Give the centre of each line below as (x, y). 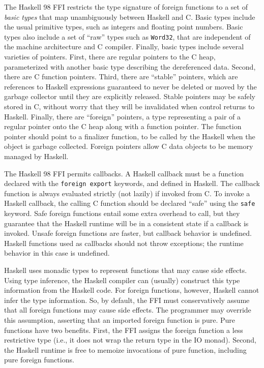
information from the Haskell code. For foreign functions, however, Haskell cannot (132, 290)
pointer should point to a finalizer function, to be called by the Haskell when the (130, 136)
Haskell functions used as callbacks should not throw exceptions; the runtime (124, 243)
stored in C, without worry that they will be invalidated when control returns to (129, 106)
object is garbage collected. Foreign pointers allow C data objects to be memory (129, 146)
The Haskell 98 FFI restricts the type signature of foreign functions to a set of (126, 7)
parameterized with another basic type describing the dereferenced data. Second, (130, 66)
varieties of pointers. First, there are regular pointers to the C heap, (110, 57)
